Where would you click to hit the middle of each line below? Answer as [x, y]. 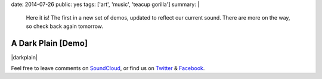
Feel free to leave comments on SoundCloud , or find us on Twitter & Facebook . [108, 68]
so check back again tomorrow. [65, 26]
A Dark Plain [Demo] [49, 43]
